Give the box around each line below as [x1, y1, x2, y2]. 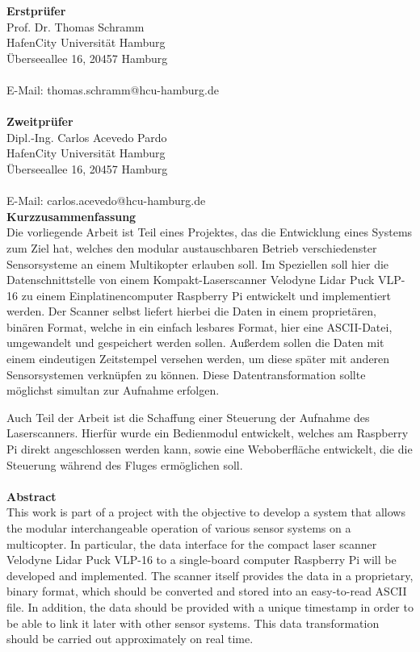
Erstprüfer [6, 2, 66, 19]
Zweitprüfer [6, 113, 73, 130]
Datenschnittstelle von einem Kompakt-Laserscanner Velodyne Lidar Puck [6, 271, 375, 288]
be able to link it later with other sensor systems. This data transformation [6, 614, 380, 631]
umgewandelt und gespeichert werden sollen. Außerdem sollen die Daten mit [6, 334, 384, 351]
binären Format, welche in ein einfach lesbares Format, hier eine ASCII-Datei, [6, 318, 393, 335]
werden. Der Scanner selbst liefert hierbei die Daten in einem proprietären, [6, 303, 376, 320]
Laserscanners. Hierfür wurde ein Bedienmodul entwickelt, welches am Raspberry [6, 424, 409, 441]
